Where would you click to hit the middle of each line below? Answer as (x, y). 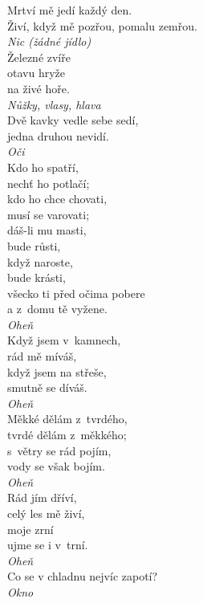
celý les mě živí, (46, 513)
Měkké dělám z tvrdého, (67, 419)
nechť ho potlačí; (49, 183)
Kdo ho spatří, (43, 167)
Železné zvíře (39, 57)
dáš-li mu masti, (47, 230)
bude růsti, (34, 245)
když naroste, (40, 261)
